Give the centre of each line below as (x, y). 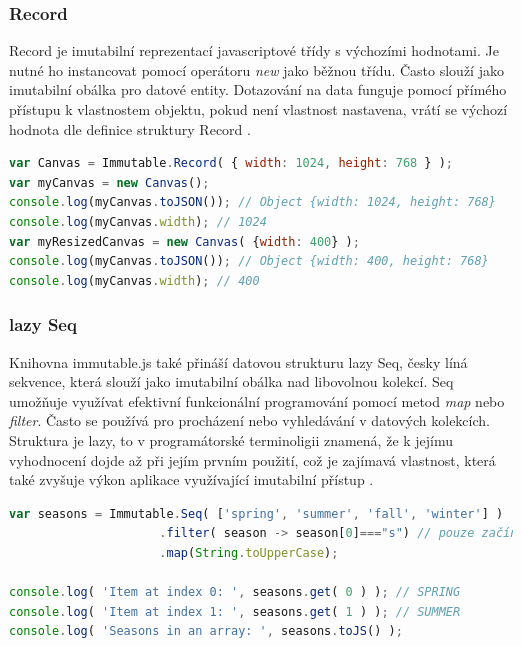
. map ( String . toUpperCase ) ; (249, 552)
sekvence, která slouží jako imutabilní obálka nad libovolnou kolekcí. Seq (231, 381)
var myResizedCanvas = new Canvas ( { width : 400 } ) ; (184, 241)
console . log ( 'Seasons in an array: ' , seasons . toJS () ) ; (206, 631)
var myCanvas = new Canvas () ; (109, 182)
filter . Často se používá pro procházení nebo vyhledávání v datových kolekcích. (249, 420)
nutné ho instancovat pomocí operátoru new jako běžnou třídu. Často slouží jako (256, 69)
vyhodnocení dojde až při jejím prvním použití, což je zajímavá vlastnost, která (252, 459)
